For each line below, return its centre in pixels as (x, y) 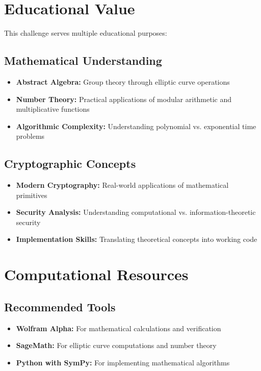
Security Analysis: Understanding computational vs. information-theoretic (136, 212)
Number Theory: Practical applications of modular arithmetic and (124, 99)
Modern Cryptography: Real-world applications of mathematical (122, 185)
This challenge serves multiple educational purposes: (86, 33)
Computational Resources (96, 274)
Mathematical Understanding (83, 60)
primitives (32, 195)
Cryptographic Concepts (70, 164)
